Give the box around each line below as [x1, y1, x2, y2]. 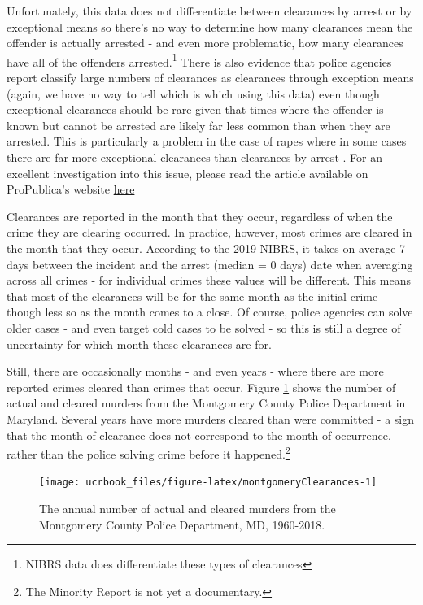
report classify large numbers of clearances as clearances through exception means [7, 69, 414, 86]
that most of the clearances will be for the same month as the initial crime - [7, 287, 386, 304]
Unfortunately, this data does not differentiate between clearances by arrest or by [7, 2, 412, 19]
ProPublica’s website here [7, 181, 135, 198]
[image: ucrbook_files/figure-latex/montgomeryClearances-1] [39, 477, 377, 489]
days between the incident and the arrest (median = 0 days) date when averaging [7, 255, 413, 272]
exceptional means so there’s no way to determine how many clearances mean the [7, 18, 413, 35]
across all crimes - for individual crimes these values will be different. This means [7, 272, 411, 289]
